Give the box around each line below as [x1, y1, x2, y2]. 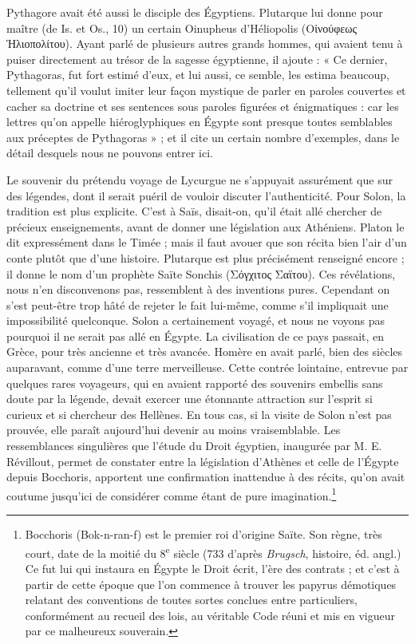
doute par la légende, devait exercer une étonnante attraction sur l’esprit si [6, 390, 373, 407]
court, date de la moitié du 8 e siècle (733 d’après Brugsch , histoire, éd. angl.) [25, 542, 401, 561]
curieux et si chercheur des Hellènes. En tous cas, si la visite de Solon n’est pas [6, 405, 392, 422]
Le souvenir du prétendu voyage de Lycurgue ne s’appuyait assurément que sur [6, 171, 393, 188]
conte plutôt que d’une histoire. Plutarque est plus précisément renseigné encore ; [6, 249, 405, 266]
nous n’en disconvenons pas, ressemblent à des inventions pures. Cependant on [6, 281, 390, 298]
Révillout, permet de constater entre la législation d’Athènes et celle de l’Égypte [6, 452, 399, 469]
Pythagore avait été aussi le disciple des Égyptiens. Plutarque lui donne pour [6, 4, 383, 20]
